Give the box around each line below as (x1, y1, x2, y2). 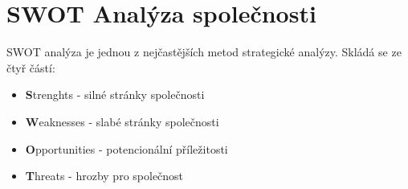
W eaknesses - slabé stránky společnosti (25, 113, 219, 129)
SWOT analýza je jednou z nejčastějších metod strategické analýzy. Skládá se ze (6, 43, 402, 60)
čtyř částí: (6, 59, 55, 76)
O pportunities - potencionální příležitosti (25, 140, 228, 157)
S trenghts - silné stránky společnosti (25, 86, 205, 103)
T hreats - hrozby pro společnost (25, 167, 184, 184)
